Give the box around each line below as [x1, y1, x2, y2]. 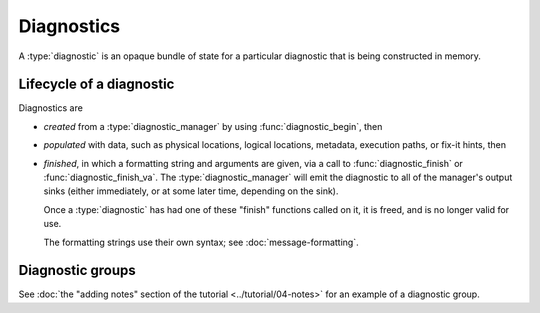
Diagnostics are [18, 102, 84, 114]
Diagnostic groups [18, 262, 137, 279]
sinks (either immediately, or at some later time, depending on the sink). [43, 185, 339, 197]
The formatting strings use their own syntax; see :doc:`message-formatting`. [43, 236, 359, 248]
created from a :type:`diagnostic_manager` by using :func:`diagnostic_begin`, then [43, 120, 383, 132]
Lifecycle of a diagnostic [18, 76, 175, 93]
